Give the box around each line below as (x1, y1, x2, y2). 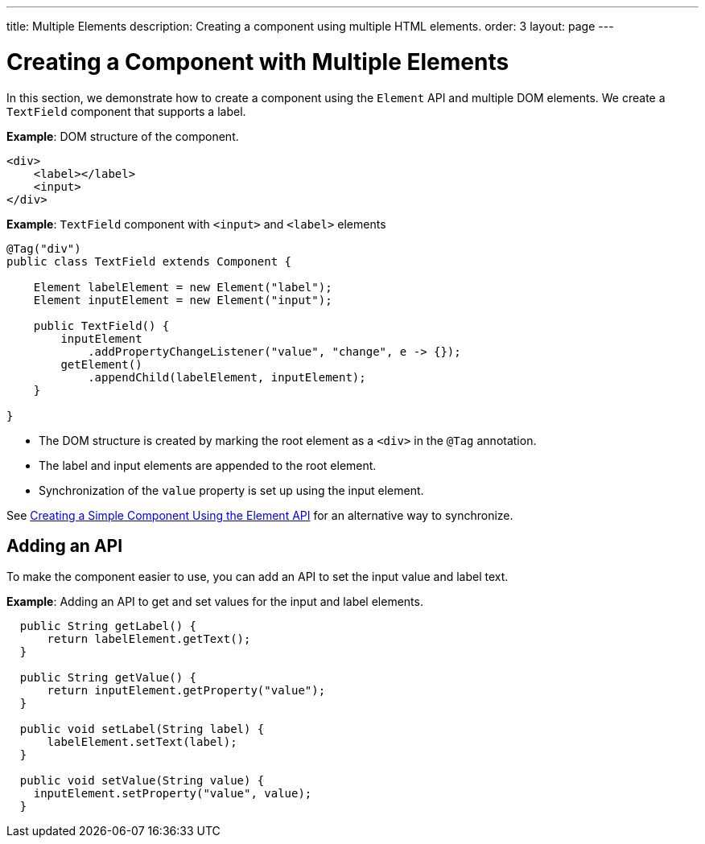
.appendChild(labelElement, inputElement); (88, 370, 366, 384)
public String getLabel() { (19, 620, 197, 633)
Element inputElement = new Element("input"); (33, 293, 332, 307)
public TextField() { (33, 319, 170, 332)
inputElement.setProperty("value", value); (33, 787, 312, 801)
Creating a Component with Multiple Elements (6, 47, 509, 76)
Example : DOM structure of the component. (6, 129, 239, 143)
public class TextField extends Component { (6, 254, 292, 268)
